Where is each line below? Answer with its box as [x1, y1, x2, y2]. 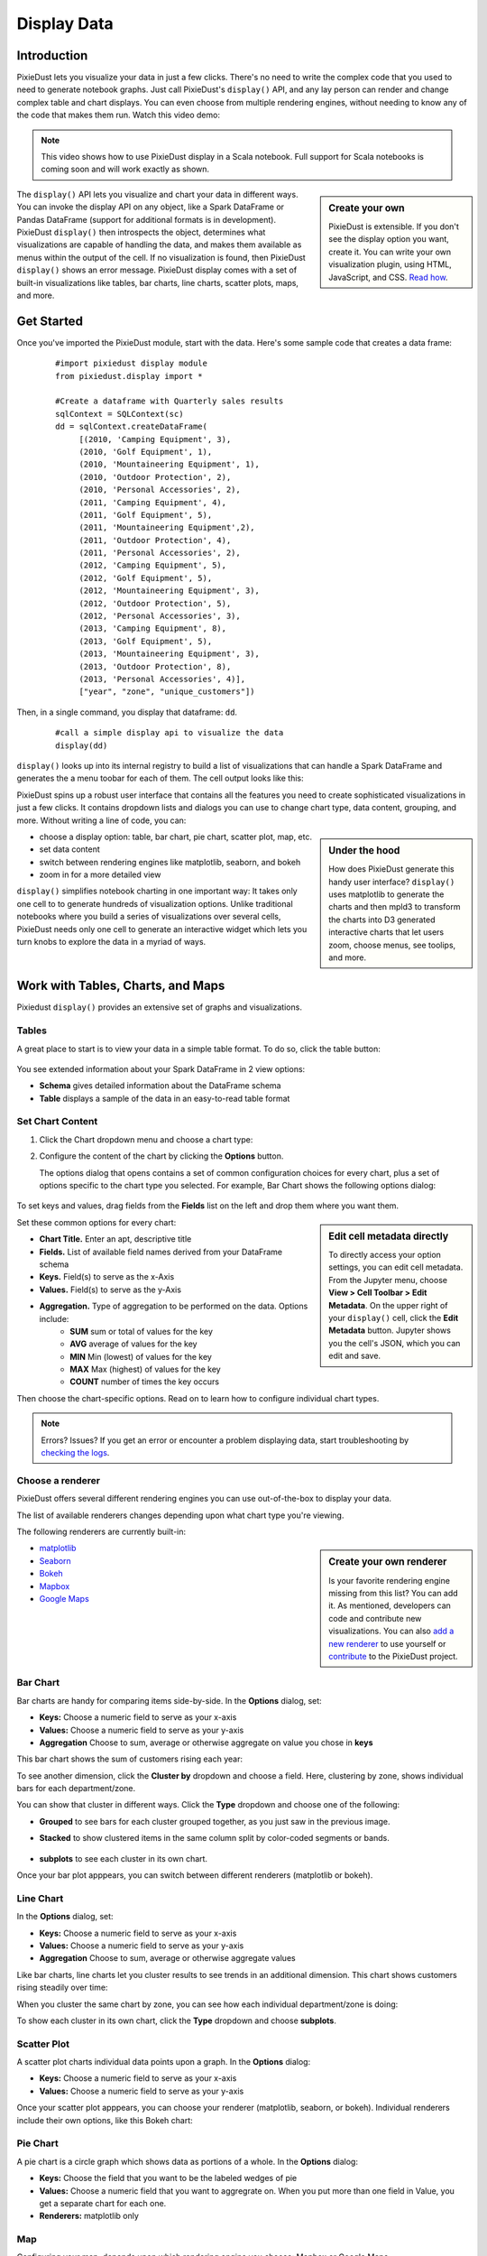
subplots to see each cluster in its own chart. [39, 1853, 207, 1863]
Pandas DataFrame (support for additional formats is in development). [16, 214, 277, 225]
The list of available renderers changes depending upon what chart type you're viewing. [16, 1510, 345, 1521]
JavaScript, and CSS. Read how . [328, 272, 448, 282]
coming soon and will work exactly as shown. [41, 163, 210, 175]
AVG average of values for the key [69, 1338, 198, 1349]
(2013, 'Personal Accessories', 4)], [78, 673, 246, 684]
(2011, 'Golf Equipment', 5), [78, 510, 213, 520]
